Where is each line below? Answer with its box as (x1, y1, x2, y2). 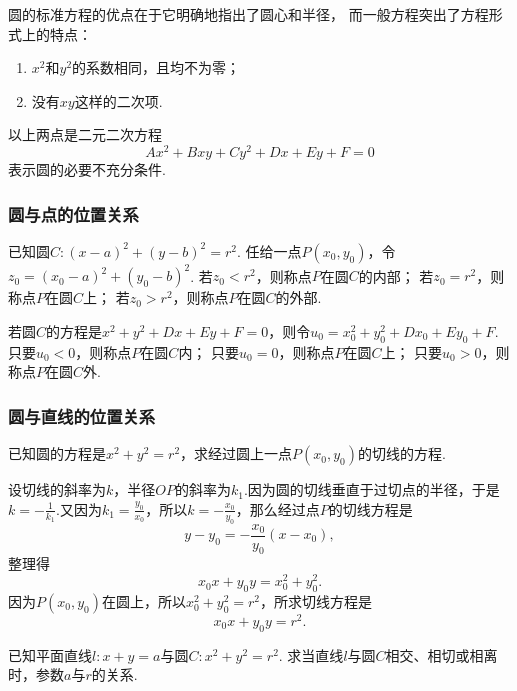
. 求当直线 (278, 644, 344, 665)
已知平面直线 (8, 644, 92, 665)
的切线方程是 (328, 498, 413, 519)
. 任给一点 (236, 240, 302, 261)
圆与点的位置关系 (8, 201, 139, 226)
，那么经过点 (235, 498, 320, 519)
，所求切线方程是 (260, 590, 373, 611)
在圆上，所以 (101, 590, 186, 611)
